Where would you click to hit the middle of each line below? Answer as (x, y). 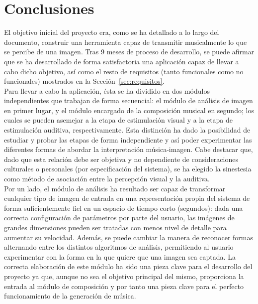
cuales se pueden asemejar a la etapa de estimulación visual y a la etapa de (119, 120)
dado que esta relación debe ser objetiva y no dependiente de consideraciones (121, 159)
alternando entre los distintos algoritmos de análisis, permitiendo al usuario (119, 247)
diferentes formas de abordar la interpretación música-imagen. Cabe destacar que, (129, 149)
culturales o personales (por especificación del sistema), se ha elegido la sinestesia (128, 169)
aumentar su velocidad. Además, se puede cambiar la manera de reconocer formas (129, 237)
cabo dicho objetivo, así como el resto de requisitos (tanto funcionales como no (124, 71)
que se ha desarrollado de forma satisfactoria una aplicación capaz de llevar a (122, 61)
